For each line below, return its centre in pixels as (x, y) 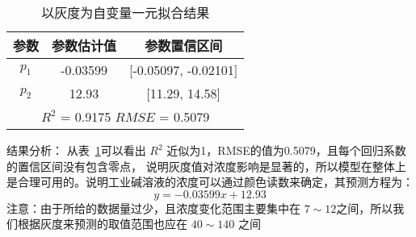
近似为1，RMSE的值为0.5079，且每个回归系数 (286, 150)
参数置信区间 (184, 46)
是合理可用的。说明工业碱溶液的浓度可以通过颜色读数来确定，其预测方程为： (210, 182)
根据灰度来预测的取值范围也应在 (102, 224)
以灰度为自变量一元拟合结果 (126, 12)
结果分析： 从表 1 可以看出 (76, 150)
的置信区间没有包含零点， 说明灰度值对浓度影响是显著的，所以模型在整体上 (206, 166)
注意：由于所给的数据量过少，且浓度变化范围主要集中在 (153, 208)
